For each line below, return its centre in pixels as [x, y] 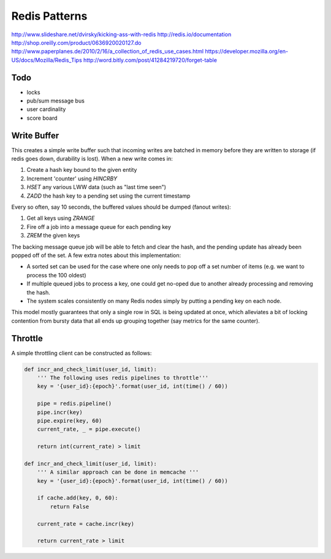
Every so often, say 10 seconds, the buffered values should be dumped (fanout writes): [121, 207]
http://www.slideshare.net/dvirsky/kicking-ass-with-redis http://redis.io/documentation [121, 34]
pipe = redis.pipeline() [74, 404]
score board [42, 118]
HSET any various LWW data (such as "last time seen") [97, 187]
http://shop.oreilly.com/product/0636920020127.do [76, 42]
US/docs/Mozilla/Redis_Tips [47, 60]
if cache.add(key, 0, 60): [78, 498]
